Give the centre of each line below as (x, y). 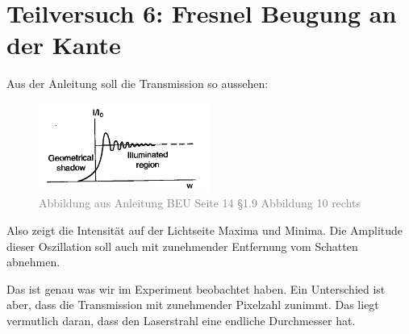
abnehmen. (33, 262)
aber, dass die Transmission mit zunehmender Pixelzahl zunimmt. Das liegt (193, 305)
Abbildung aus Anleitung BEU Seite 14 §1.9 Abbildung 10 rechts (200, 203)
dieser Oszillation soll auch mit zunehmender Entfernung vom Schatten (182, 246)
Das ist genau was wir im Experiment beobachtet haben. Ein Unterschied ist (196, 288)
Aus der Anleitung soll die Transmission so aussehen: (138, 83)
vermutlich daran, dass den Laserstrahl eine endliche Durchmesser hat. (181, 320)
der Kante (64, 45)
